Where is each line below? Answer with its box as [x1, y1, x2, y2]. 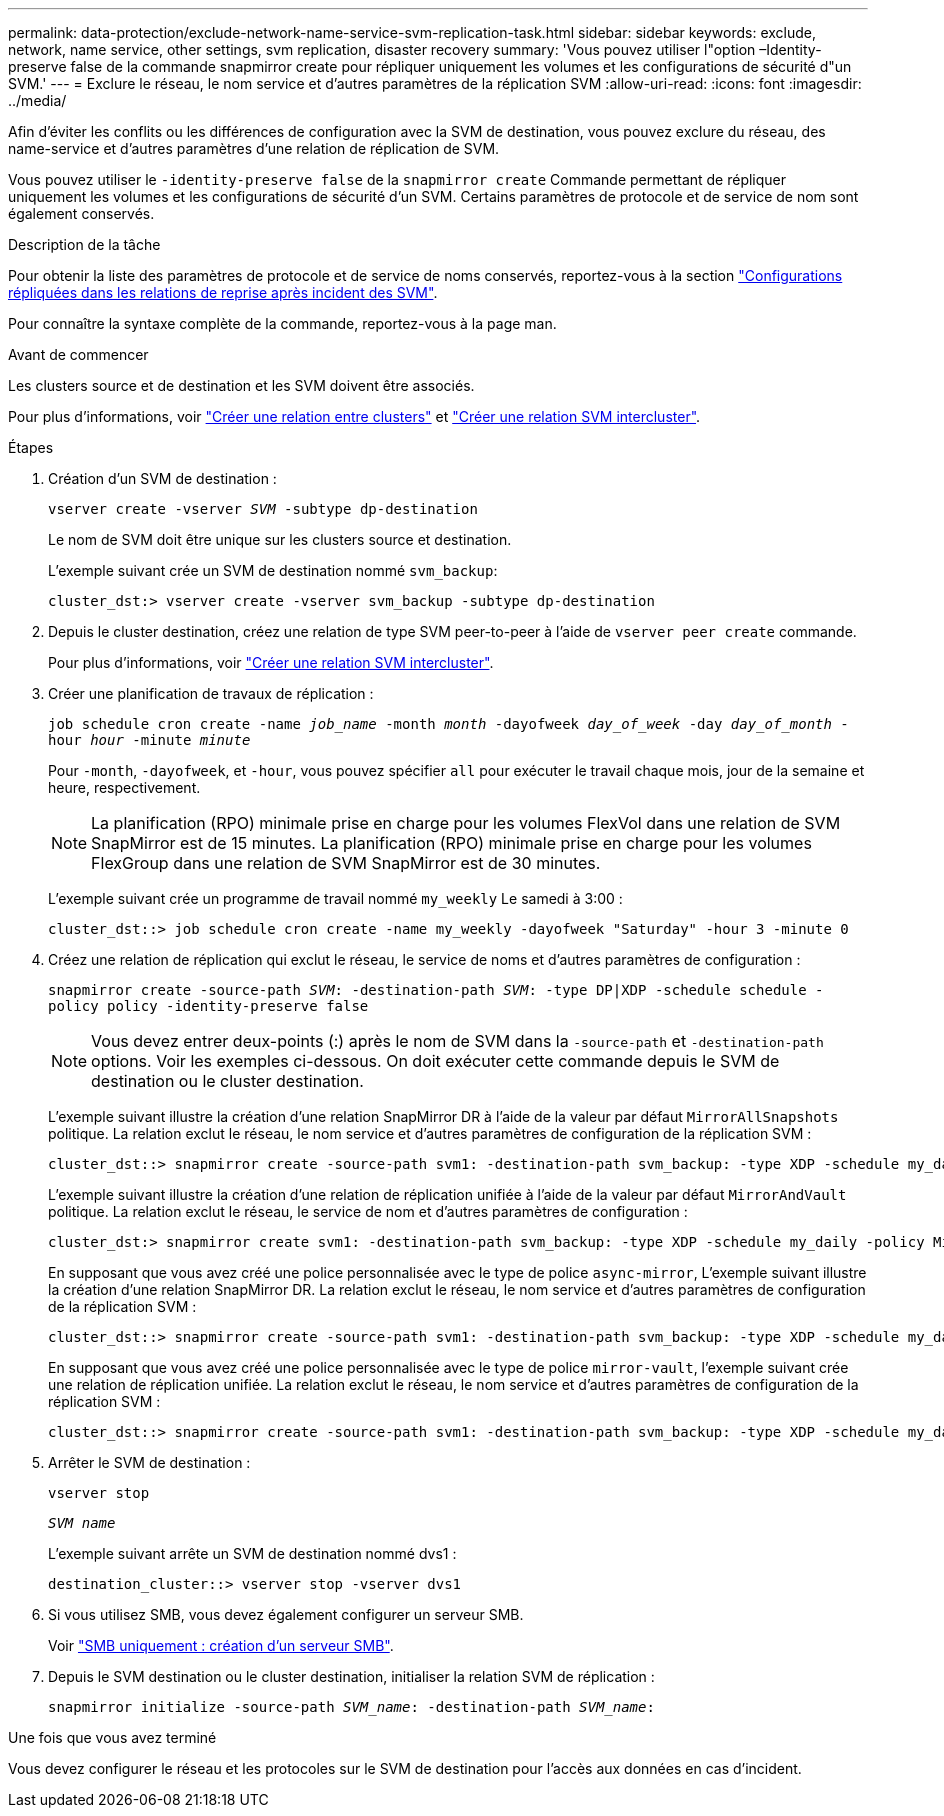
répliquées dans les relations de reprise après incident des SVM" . [8, 284, 438, 301]
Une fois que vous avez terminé [8, 1729, 217, 1746]
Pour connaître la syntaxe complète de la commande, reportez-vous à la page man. [8, 315, 557, 332]
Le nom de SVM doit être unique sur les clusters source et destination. [48, 531, 512, 548]
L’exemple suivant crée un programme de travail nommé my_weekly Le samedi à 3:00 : [48, 890, 623, 907]
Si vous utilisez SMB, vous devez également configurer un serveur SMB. [48, 1606, 524, 1623]
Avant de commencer [8, 346, 149, 363]
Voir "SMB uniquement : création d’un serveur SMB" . [48, 1637, 394, 1654]
